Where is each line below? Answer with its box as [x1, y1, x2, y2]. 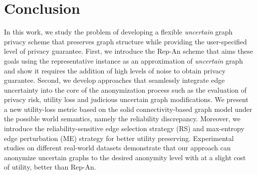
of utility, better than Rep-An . [4, 162, 96, 172]
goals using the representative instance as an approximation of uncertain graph [4, 55, 243, 66]
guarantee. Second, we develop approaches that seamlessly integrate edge [4, 75, 225, 85]
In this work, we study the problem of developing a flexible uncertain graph [4, 27, 233, 37]
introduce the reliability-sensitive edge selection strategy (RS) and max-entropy [4, 123, 245, 134]
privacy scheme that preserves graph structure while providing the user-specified [4, 36, 247, 46]
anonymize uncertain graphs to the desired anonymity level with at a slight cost [4, 152, 246, 162]
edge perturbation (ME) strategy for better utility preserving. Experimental [4, 133, 234, 143]
